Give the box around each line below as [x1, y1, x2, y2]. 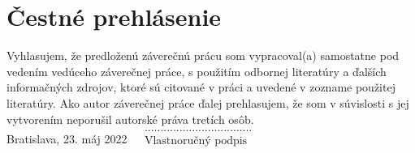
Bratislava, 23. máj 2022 [6, 130, 128, 147]
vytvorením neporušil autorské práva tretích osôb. [6, 110, 254, 127]
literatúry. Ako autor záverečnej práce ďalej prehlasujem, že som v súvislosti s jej [6, 94, 409, 111]
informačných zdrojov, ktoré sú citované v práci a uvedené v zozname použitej [6, 79, 396, 96]
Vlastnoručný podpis [144, 135, 248, 147]
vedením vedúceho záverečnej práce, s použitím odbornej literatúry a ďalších [6, 62, 387, 79]
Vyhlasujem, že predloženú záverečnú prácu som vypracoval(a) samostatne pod [6, 47, 400, 64]
